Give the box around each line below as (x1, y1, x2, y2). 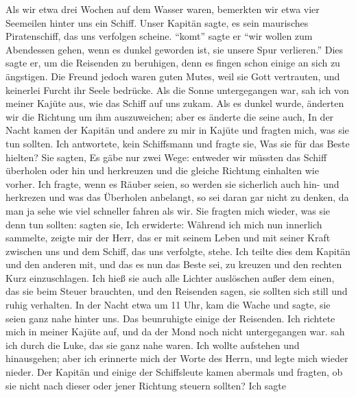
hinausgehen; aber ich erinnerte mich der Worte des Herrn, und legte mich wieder (5, 351, 348, 365)
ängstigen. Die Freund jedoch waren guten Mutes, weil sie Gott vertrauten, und (5, 69, 340, 83)
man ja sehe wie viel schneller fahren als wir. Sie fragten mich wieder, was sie (5, 203, 331, 217)
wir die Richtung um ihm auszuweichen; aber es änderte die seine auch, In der (5, 109, 334, 123)
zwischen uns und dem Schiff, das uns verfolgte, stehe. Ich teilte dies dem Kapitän (5, 243, 351, 258)
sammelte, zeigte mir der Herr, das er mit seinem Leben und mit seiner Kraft (5, 230, 331, 245)
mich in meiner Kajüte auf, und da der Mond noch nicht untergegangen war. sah (5, 324, 345, 339)
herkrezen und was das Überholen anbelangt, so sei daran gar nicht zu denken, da (5, 190, 349, 204)
